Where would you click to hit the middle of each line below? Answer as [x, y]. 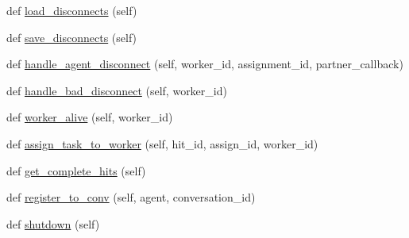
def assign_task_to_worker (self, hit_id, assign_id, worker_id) [162, 143]
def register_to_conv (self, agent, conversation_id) [131, 197]
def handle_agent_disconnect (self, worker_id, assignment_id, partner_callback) [205, 64]
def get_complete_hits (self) [76, 170]
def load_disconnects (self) [72, 10]
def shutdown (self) [53, 223]
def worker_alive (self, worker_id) [90, 117]
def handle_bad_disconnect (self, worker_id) [117, 90]
